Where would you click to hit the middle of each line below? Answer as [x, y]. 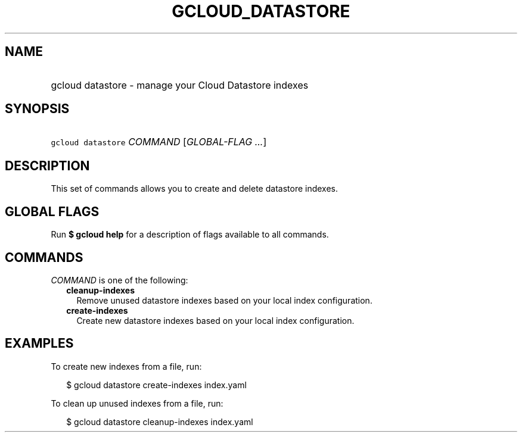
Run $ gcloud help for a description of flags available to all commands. [190, 235]
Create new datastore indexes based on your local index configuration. [215, 320]
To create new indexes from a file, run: [126, 366]
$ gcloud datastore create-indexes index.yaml [156, 385]
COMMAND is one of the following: [119, 280]
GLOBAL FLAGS [52, 211]
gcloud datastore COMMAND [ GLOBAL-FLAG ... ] [159, 142]
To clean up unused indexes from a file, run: [137, 403]
